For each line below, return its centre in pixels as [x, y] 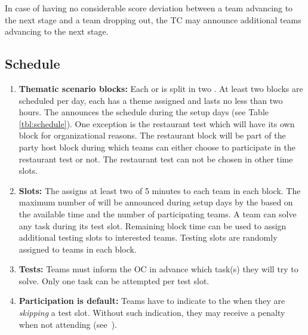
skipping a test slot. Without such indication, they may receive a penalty [152, 313]
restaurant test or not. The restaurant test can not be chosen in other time [156, 159]
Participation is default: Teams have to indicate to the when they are [152, 301]
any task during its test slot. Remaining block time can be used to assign [153, 225]
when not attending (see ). [68, 324]
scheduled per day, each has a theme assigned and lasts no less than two [151, 100]
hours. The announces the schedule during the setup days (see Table [144, 112]
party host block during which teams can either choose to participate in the [157, 147]
